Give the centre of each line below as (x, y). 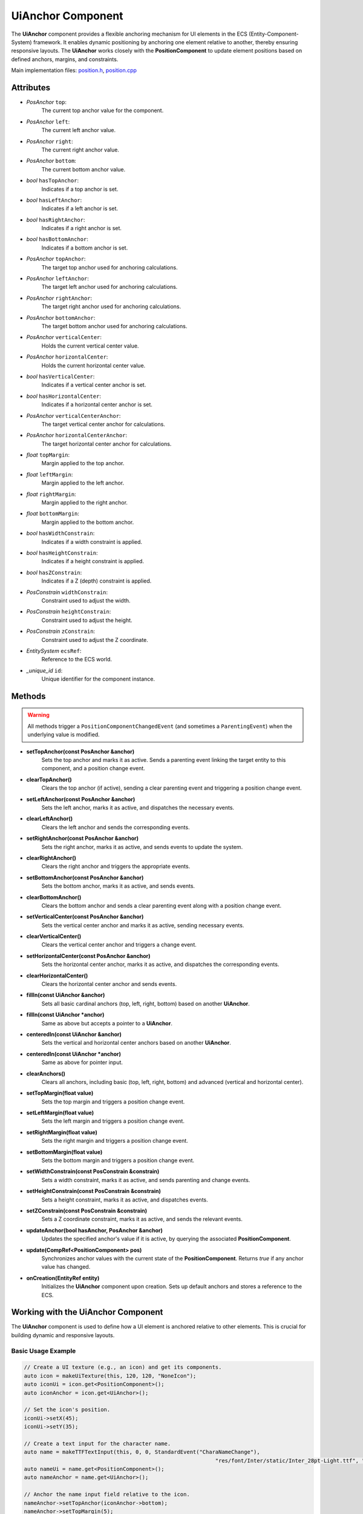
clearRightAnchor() (51, 858)
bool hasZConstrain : (54, 572)
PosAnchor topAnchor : (56, 259)
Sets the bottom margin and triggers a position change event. (118, 1160)
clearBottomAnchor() (54, 897)
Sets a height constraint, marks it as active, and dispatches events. (125, 1200)
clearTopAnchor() (49, 779)
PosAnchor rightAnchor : (59, 298)
